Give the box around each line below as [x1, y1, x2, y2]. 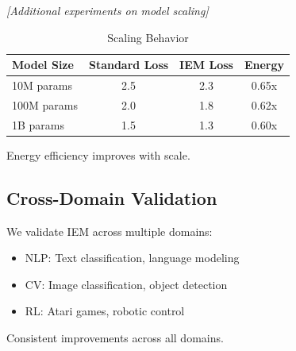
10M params [12, 77, 72, 94]
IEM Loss [179, 56, 233, 73]
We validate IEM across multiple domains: [6, 222, 213, 239]
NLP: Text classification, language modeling [25, 249, 240, 266]
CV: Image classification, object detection [25, 276, 228, 292]
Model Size [12, 56, 74, 73]
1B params [12, 116, 65, 133]
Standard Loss [88, 56, 169, 73]
